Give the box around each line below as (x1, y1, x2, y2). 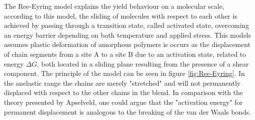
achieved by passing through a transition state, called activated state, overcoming (4, 20, 249, 30)
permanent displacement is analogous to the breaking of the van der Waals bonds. (4, 106, 251, 117)
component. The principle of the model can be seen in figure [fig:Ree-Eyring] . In (4, 68, 245, 78)
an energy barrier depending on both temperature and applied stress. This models (4, 29, 251, 40)
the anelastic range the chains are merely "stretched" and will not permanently (4, 77, 241, 88)
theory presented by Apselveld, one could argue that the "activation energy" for (4, 96, 243, 107)
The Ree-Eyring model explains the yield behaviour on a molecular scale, (4, 1, 225, 11)
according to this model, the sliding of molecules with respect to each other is (4, 10, 237, 21)
